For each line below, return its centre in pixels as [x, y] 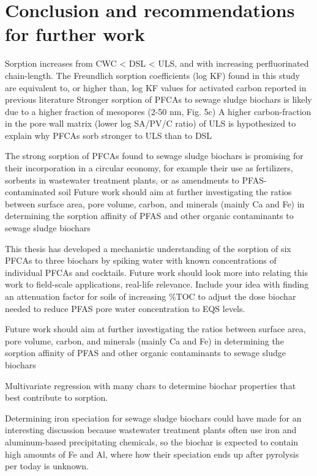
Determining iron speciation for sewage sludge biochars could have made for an [153, 418]
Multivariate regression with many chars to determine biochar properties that [151, 385]
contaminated [30, 192]
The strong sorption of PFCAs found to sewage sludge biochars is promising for [154, 156]
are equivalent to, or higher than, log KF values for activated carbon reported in [156, 87]
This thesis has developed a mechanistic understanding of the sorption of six [148, 248]
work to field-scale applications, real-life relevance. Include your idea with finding [157, 284]
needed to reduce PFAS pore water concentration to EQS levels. [125, 308]
